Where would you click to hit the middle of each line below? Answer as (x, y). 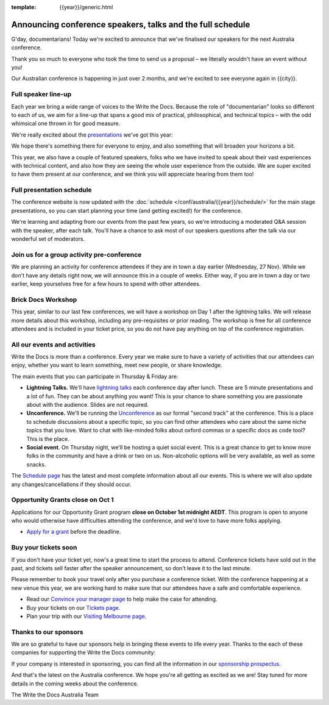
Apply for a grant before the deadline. (74, 532)
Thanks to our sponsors (47, 632)
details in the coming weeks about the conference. (75, 684)
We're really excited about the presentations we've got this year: (92, 135)
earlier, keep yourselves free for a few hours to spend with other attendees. (106, 284)
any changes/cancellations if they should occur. (71, 484)
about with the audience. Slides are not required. (88, 404)
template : (24, 7)
